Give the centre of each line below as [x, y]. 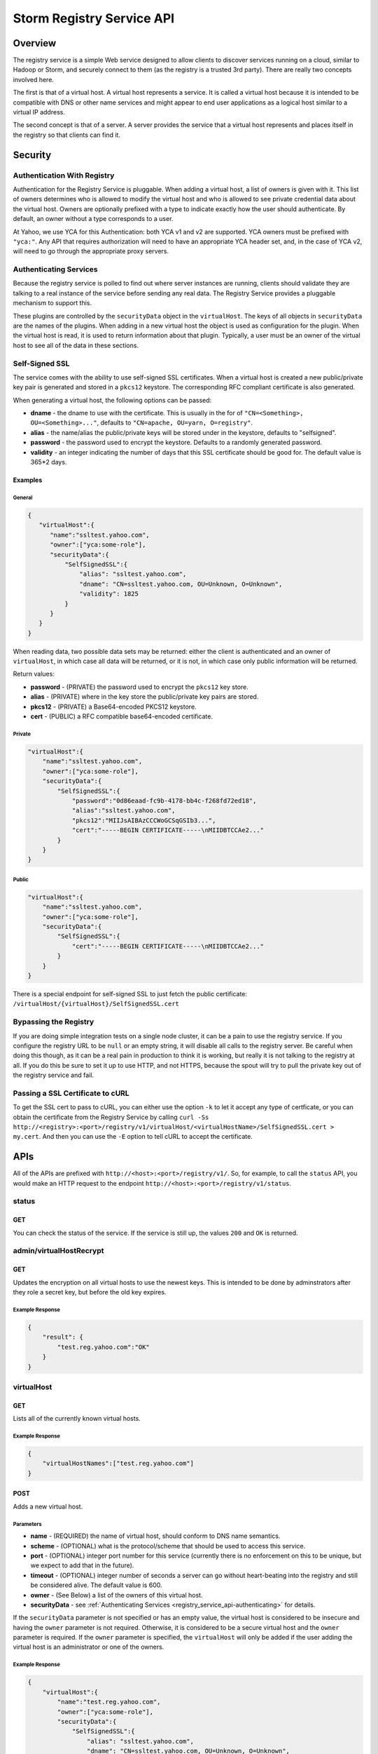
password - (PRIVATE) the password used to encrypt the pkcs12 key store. [139, 687]
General [23, 497]
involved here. [33, 79]
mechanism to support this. [52, 303]
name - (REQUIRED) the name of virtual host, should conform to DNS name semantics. [155, 1536]
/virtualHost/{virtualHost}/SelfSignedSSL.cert [96, 1004]
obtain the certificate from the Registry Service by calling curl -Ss [111, 1117]
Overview [35, 43]
